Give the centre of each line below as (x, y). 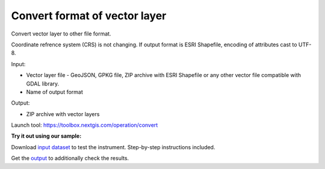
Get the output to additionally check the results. (70, 158)
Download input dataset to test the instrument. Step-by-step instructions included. (113, 147)
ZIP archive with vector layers (63, 114)
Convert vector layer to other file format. (61, 34)
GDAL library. (43, 84)
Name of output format (55, 92)
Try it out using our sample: (46, 136)
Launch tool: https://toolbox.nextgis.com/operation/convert (85, 125)
